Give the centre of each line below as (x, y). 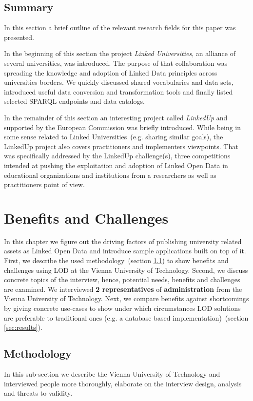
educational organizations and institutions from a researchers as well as (110, 175)
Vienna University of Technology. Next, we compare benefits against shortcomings (126, 298)
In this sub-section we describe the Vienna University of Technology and (112, 373)
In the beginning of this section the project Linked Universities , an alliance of (120, 53)
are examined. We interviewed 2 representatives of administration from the (123, 289)
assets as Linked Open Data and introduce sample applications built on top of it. (125, 251)
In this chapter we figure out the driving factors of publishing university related (123, 241)
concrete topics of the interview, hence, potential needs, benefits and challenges (122, 279)
